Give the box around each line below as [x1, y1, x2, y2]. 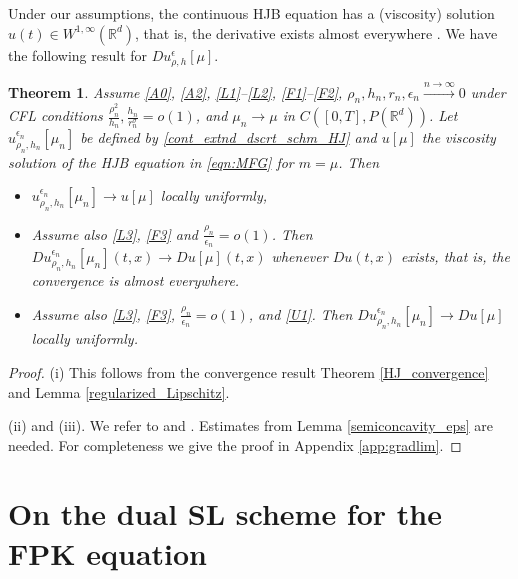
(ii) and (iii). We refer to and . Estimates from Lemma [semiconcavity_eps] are [8, 415, 494, 436]
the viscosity [421, 127, 496, 148]
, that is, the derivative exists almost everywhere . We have [135, 22, 498, 43]
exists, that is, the [401, 245, 510, 266]
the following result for [8, 44, 148, 65]
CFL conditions [8, 105, 103, 126]
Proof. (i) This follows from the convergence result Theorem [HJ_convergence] [8, 361, 489, 382]
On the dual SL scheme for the [8, 493, 442, 534]
